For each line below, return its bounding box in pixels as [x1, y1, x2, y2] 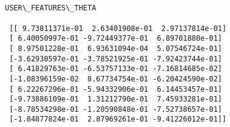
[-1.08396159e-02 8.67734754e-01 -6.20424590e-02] [9, 74, 222, 83]
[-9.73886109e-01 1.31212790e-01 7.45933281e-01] [9, 95, 222, 104]
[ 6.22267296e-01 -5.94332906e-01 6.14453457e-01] [9, 84, 222, 94]
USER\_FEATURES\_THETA [5, 4, 96, 13]
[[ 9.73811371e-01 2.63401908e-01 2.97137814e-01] [9, 24, 227, 33]
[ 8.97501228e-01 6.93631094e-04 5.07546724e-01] [9, 44, 222, 53]
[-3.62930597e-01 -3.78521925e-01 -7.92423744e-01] [9, 54, 222, 63]
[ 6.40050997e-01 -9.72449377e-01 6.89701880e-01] [9, 34, 222, 43]
